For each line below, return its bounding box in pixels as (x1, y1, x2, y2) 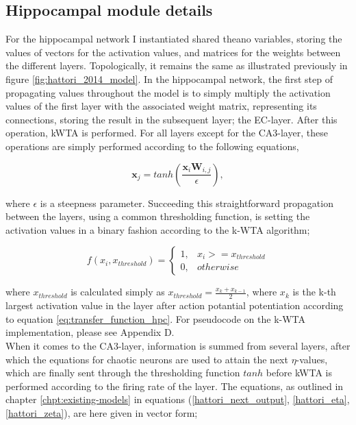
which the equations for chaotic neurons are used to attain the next (5, 352, 288, 366)
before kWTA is (266, 365, 333, 380)
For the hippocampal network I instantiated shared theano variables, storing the (5, 32, 342, 46)
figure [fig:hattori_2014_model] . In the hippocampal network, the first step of (5, 71, 333, 86)
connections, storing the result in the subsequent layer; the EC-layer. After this (5, 112, 338, 126)
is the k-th (292, 284, 336, 299)
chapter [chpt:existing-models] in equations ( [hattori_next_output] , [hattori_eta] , (5, 392, 350, 406)
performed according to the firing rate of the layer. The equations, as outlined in (5, 378, 344, 393)
